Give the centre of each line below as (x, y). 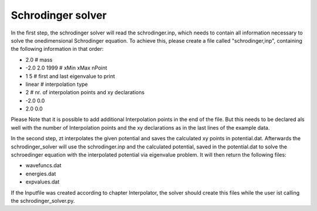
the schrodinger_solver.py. (43, 200)
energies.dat (41, 174)
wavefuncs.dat (43, 165)
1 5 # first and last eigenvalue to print (70, 76)
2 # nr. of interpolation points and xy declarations (85, 92)
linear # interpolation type (57, 84)
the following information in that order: (57, 49)
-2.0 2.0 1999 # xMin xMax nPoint (66, 68)
